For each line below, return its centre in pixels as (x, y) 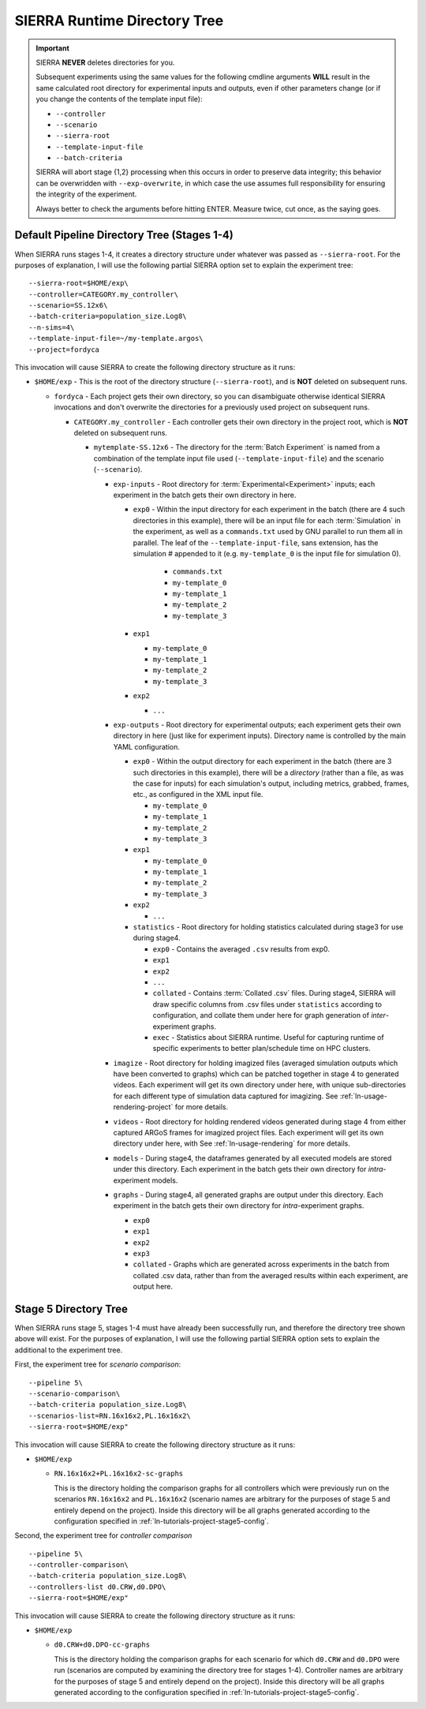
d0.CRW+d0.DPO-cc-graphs (102, 1645)
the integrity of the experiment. (86, 194)
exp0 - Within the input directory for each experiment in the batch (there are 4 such (269, 510)
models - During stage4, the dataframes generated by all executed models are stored (252, 1158)
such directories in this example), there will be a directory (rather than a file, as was (268, 772)
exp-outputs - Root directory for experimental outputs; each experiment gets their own (257, 724)
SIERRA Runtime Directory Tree (119, 21)
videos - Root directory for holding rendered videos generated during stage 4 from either (260, 1121)
